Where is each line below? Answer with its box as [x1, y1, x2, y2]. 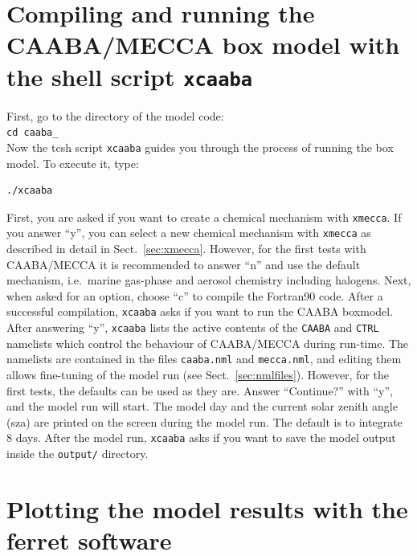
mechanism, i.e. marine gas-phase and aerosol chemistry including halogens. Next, [6, 272, 411, 288]
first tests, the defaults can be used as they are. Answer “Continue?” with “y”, [6, 382, 393, 399]
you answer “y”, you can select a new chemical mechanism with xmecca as [6, 224, 371, 241]
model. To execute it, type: [6, 154, 139, 171]
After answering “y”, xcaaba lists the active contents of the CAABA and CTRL [6, 319, 379, 336]
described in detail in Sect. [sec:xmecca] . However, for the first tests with [6, 240, 366, 257]
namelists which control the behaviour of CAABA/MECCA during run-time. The [6, 334, 409, 351]
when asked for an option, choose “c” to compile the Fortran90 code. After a [6, 287, 383, 304]
